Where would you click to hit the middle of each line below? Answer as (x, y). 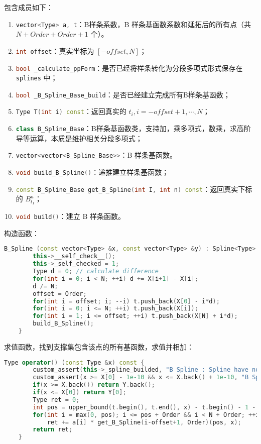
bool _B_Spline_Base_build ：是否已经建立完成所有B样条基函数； (123, 94)
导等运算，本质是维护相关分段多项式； (79, 138)
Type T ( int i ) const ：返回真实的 (71, 111)
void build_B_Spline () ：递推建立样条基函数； (92, 172)
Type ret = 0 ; (56, 400)
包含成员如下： (29, 7)
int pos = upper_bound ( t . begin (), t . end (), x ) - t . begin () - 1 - (144, 407)
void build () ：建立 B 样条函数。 (70, 216)
